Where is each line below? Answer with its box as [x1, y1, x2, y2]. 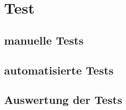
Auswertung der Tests [4, 92, 122, 107]
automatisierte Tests [4, 62, 114, 78]
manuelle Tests [4, 32, 84, 48]
